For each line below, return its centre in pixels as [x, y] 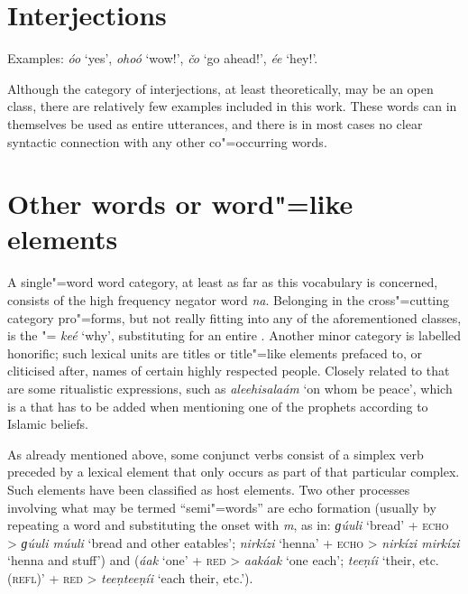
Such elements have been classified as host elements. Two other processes [209, 489]
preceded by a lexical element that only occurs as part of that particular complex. [234, 472]
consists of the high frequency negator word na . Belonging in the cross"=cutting [229, 300]
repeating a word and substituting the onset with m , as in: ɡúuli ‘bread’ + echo [228, 525]
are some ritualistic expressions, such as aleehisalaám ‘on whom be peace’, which [230, 388]
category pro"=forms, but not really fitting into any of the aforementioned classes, [234, 317]
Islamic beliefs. [48, 424]
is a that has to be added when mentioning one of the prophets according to [218, 406]
